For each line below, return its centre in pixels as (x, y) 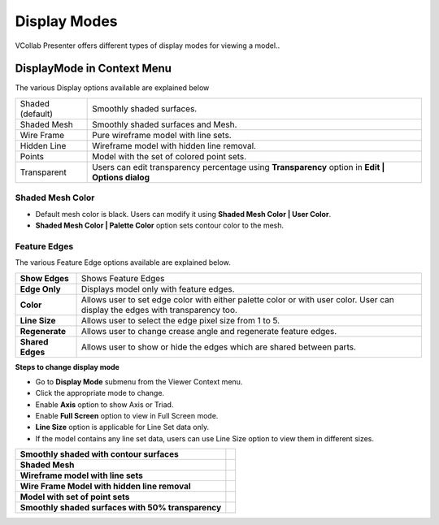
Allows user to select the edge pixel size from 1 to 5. (181, 320)
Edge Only (40, 289)
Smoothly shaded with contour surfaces (99, 454)
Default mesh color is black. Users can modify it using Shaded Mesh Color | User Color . (183, 214)
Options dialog (121, 177)
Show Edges (44, 278)
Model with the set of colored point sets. (170, 156)
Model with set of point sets (75, 497)
